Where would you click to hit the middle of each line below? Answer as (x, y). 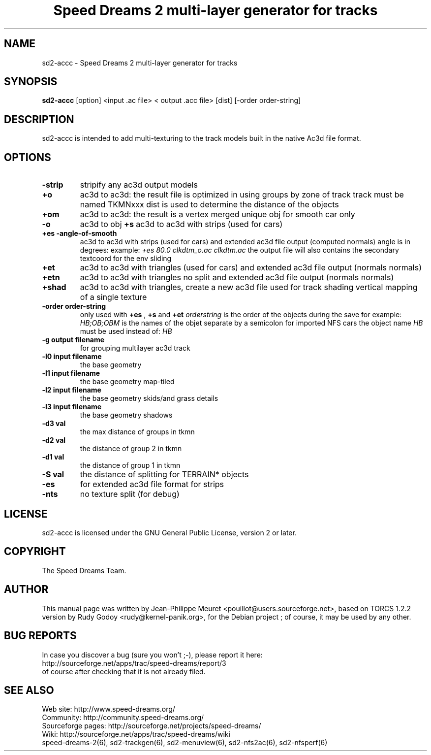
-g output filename (73, 340)
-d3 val (54, 424)
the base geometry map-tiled (127, 382)
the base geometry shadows (126, 415)
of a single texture (113, 297)
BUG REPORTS (40, 636)
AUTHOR (26, 590)
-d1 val (53, 457)
